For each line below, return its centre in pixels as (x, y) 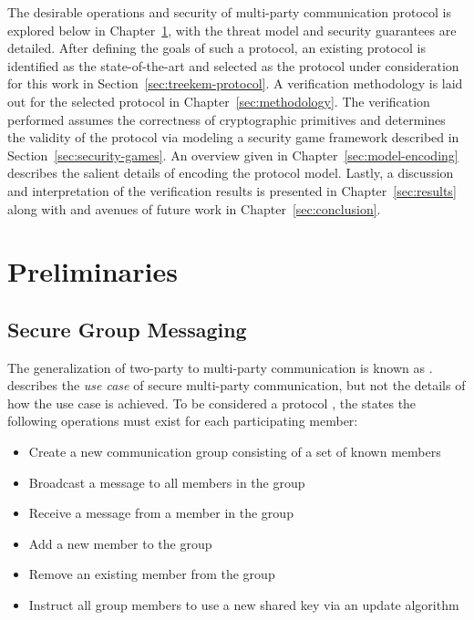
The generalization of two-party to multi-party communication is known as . (220, 367)
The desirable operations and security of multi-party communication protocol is (230, 12)
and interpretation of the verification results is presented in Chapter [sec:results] (232, 190)
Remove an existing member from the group (152, 574)
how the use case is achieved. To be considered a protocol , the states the (212, 403)
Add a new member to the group (120, 543)
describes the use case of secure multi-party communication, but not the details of (237, 385)
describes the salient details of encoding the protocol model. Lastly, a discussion (231, 173)
